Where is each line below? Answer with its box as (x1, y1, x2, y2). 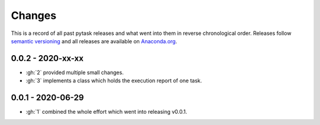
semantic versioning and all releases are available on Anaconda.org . (11, 37, 177, 44)
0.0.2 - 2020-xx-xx (11, 53, 84, 63)
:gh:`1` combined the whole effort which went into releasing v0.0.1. (25, 108, 188, 116)
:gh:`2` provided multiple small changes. (25, 69, 124, 76)
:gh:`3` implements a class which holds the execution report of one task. (25, 77, 203, 84)
